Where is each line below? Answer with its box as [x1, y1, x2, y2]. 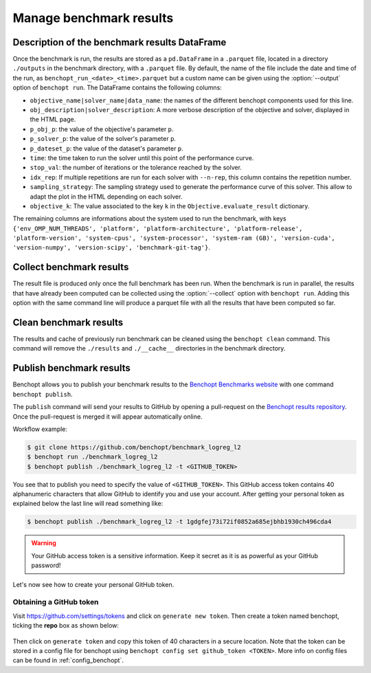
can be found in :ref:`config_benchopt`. [12, 657, 124, 665]
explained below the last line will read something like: [12, 499, 164, 508]
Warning [31, 539, 56, 547]
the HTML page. [30, 115, 76, 124]
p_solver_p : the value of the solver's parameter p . [30, 135, 177, 143]
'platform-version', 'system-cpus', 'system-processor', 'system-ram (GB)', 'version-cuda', [12, 234, 336, 242]
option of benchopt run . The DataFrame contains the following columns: [12, 83, 223, 92]
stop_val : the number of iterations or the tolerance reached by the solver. [30, 164, 242, 172]
